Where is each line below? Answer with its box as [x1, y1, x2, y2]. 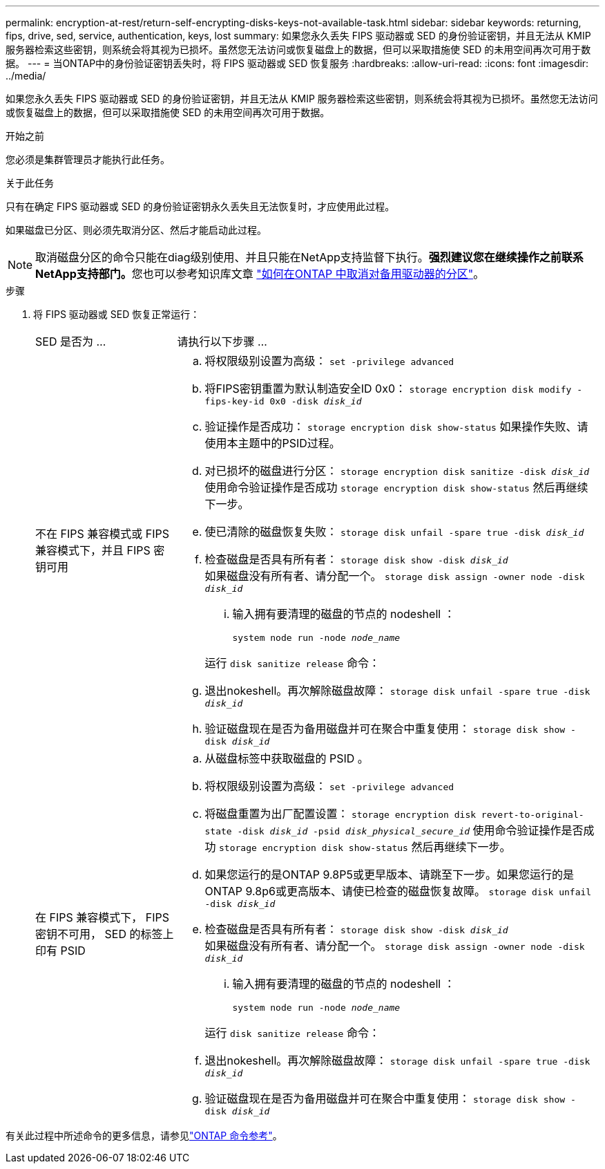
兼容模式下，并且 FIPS [35, 543, 151, 557]
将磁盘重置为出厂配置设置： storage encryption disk [204, 807, 477, 821]
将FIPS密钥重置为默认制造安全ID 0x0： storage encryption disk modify [204, 382, 572, 395]
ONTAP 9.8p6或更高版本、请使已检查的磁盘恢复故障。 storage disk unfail [204, 884, 592, 898]
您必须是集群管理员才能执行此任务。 [6, 153, 170, 165]
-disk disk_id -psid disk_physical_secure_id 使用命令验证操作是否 [237, 823, 584, 837]
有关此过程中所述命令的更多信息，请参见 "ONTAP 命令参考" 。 [6, 1130, 282, 1141]
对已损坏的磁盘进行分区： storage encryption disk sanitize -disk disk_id [204, 464, 590, 478]
